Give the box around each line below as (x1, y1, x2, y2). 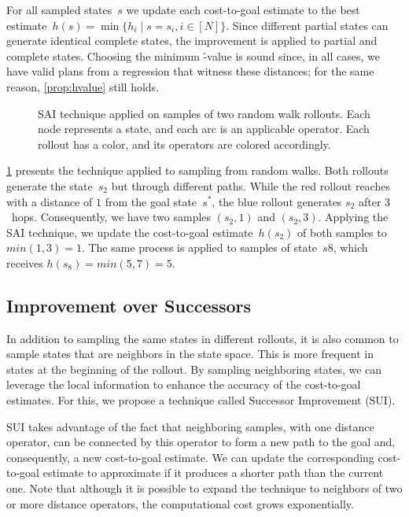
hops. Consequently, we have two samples (11, 209, 212, 225)
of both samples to (297, 223, 387, 240)
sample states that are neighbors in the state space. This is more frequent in (6, 345, 374, 362)
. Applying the (318, 209, 389, 225)
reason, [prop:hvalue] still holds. (6, 78, 160, 94)
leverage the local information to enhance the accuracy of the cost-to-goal (6, 376, 361, 393)
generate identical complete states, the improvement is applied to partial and (6, 32, 378, 49)
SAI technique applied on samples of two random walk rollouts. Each (38, 105, 370, 121)
